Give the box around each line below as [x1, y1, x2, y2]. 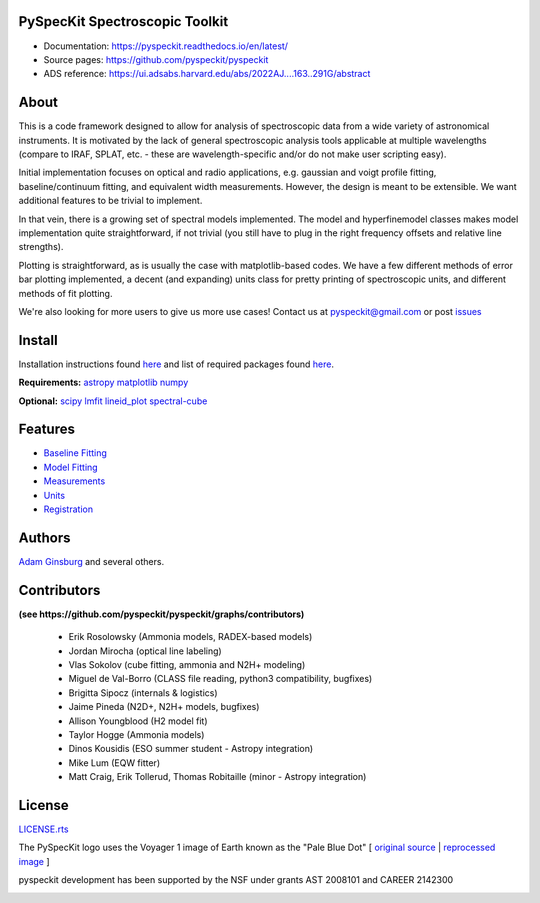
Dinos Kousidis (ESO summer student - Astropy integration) [68, 743, 314, 755]
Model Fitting [43, 461, 99, 473]
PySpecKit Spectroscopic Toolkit [18, 13, 229, 30]
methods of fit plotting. [18, 287, 113, 299]
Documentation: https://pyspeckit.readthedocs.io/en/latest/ [43, 40, 289, 52]
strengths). [18, 241, 64, 253]
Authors [18, 529, 71, 546]
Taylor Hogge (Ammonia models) [68, 728, 205, 740]
